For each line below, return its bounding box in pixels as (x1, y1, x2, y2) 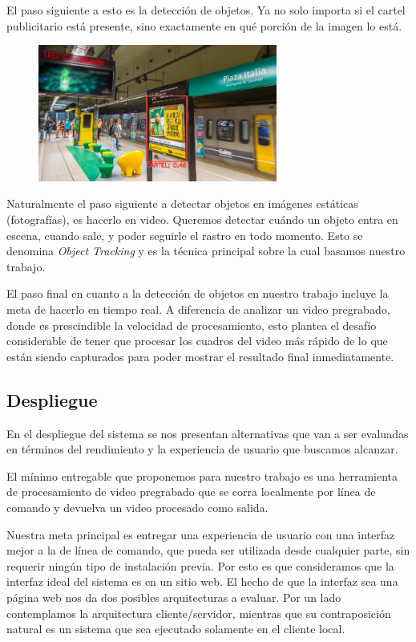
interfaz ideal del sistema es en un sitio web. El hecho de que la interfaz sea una (6, 573, 398, 590)
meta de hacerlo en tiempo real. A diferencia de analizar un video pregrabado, (6, 300, 390, 317)
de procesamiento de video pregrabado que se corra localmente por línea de (6, 483, 376, 500)
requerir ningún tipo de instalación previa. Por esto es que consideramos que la (6, 557, 394, 574)
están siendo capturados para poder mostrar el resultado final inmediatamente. (6, 347, 394, 364)
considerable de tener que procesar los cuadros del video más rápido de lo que (6, 332, 388, 349)
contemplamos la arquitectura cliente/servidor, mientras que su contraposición (6, 604, 391, 621)
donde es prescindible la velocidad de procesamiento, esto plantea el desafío (6, 316, 377, 333)
